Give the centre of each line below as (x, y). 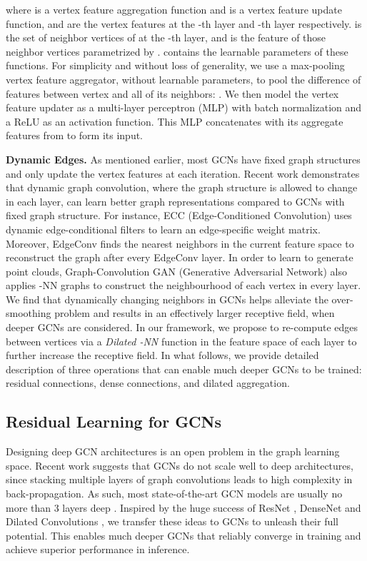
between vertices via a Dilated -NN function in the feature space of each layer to (181, 341)
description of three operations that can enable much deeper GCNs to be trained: (184, 369)
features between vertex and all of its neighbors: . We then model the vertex (172, 93)
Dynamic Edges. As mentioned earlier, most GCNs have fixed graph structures (183, 159)
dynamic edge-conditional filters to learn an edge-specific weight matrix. (163, 229)
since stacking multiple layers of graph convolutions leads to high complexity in (179, 479)
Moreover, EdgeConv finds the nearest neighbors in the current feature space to (180, 243)
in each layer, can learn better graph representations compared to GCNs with (175, 201)
